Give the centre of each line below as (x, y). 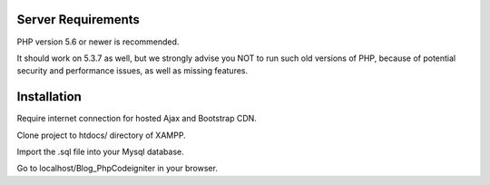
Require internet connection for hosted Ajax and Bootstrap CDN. (137, 119)
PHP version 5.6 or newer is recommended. (98, 42)
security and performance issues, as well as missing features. (132, 71)
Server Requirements (78, 19)
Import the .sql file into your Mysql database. (101, 151)
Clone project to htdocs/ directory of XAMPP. (101, 135)
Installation (49, 97)
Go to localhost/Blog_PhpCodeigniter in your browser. (117, 169)
